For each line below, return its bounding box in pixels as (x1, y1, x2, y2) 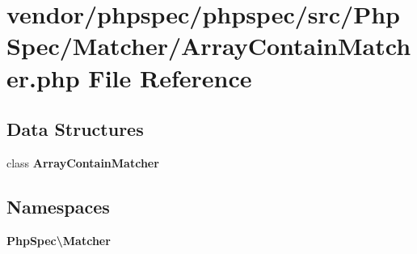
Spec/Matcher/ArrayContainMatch (6, 29, 411, 62)
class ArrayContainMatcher (6, 154, 159, 171)
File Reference (88, 61, 252, 94)
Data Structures (6, 116, 144, 142)
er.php (6, 61, 80, 94)
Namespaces (6, 193, 110, 218)
